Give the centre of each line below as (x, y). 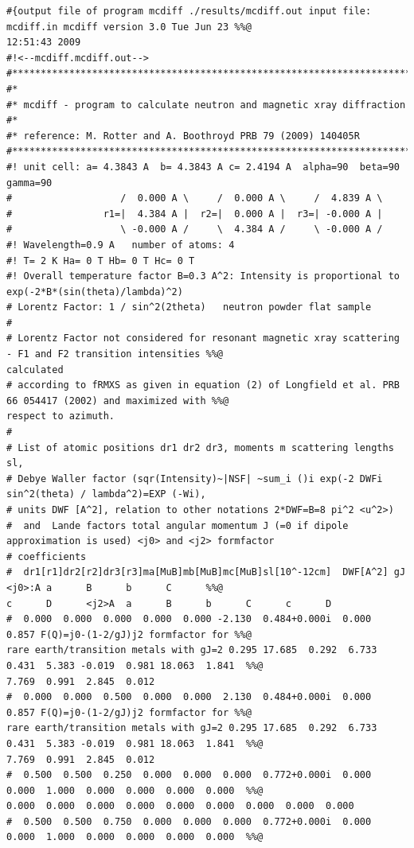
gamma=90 (29, 183)
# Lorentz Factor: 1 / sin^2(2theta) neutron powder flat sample (189, 307)
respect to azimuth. (61, 416)
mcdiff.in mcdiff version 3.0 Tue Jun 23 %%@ (129, 27)
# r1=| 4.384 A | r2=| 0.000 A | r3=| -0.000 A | (195, 214)
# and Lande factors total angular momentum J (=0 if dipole (178, 525)
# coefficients (47, 556)
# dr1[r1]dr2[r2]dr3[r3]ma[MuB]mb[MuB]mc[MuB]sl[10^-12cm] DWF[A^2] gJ (206, 572)
